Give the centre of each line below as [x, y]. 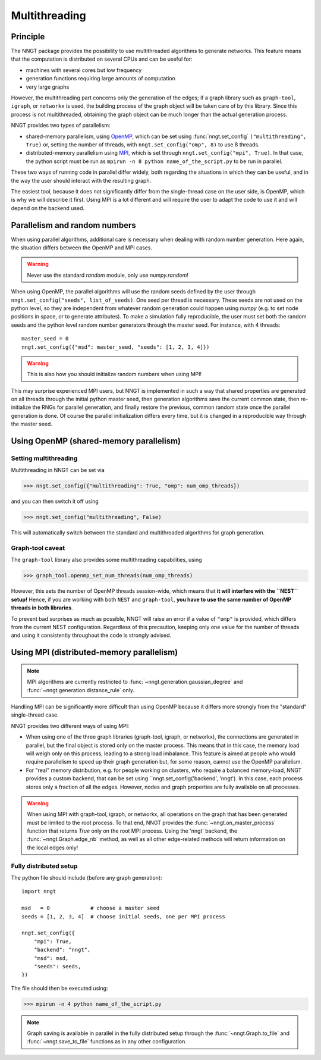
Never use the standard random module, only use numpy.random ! [108, 275]
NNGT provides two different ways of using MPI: [70, 726]
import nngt [39, 892]
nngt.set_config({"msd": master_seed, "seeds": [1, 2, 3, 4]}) [116, 347]
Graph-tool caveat [38, 548]
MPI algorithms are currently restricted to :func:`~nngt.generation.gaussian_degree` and [135, 682]
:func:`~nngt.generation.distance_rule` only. [81, 690]
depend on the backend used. [48, 208]
